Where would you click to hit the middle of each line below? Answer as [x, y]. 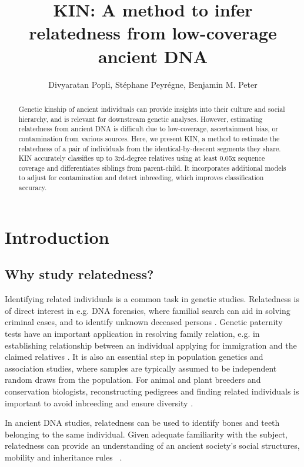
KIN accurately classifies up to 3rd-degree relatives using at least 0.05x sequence [142, 158]
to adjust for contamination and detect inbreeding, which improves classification [141, 178]
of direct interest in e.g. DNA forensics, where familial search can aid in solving [148, 310]
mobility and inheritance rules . [64, 457]
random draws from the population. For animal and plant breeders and [133, 380]
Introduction [57, 236]
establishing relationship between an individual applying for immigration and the [151, 345]
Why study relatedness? [79, 274]
